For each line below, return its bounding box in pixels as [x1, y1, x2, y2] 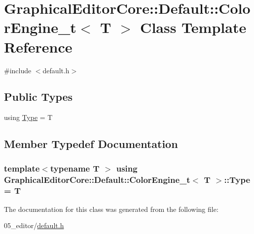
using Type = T [4, 112, 53, 122]
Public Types [4, 89, 73, 104]
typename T [50, 162, 100, 174]
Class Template [140, 17, 247, 37]
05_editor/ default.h [4, 220, 64, 231]
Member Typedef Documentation [4, 136, 178, 151]
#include [4, 65, 32, 75]
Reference [4, 36, 73, 57]
